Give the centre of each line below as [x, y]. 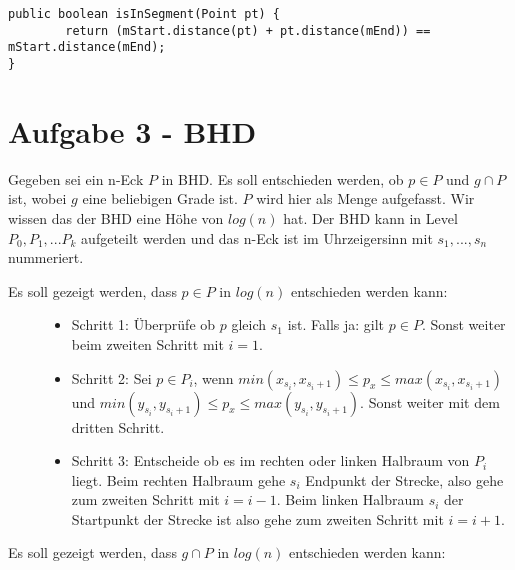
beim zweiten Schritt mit [147, 343]
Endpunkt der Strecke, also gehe [404, 479]
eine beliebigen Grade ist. [160, 198]
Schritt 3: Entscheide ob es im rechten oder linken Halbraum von [270, 460]
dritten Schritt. [118, 426]
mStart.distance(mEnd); [87, 47]
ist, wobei [37, 198]
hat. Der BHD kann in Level [370, 217]
